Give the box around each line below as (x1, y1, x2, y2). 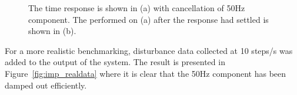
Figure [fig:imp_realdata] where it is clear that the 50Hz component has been (5, 67, 286, 79)
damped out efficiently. (5, 79, 87, 91)
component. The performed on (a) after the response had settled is (28, 13, 269, 25)
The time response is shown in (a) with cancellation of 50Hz (28, 2, 245, 13)
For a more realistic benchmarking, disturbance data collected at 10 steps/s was (5, 44, 293, 56)
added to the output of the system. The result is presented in (5, 56, 225, 68)
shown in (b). (28, 25, 76, 37)
